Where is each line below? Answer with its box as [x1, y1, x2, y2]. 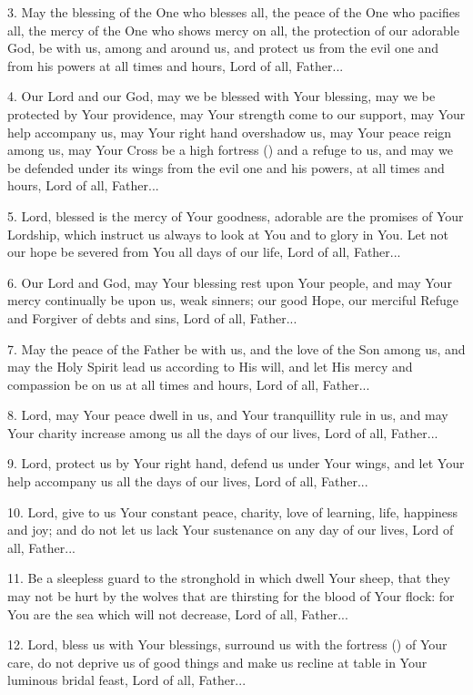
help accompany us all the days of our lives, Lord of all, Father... [7, 472, 368, 491]
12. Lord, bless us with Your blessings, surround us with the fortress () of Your [7, 635, 448, 654]
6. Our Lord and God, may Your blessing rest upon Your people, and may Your [7, 272, 452, 291]
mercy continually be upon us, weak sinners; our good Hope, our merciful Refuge [7, 291, 459, 310]
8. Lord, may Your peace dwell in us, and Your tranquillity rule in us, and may [7, 405, 448, 424]
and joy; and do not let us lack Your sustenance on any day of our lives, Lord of [7, 520, 454, 539]
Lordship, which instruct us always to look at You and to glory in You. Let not [7, 224, 449, 243]
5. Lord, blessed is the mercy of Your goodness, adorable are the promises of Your [7, 206, 464, 225]
